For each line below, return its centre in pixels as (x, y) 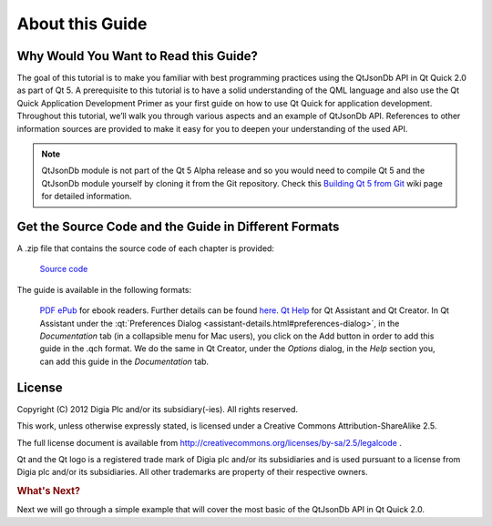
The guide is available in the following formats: (104, 289)
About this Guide (82, 24)
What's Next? (49, 491)
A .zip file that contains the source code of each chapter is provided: (146, 248)
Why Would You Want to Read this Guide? (138, 56)
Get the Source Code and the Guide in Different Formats (178, 227)
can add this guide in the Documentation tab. (124, 361)
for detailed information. (87, 197)
